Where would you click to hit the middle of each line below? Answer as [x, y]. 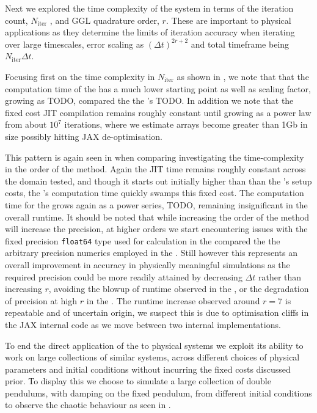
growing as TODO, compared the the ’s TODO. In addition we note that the [149, 101]
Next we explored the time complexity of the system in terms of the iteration [149, 8]
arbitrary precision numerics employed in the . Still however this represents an [151, 253]
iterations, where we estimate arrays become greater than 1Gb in [186, 124]
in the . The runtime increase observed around [173, 300]
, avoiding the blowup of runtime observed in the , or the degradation [179, 289]
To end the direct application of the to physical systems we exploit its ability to [154, 345]
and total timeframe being [240, 44]
